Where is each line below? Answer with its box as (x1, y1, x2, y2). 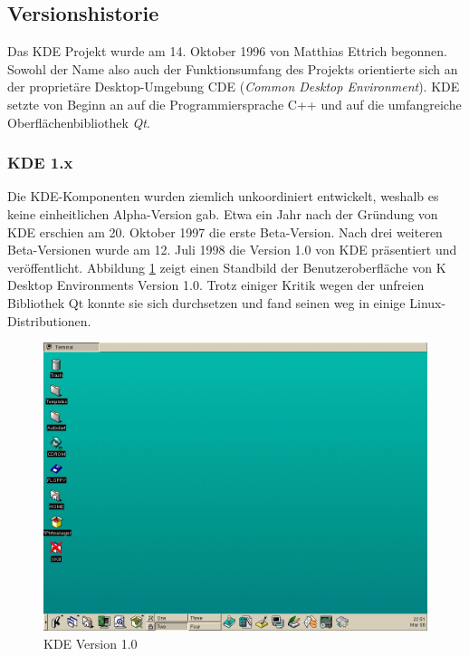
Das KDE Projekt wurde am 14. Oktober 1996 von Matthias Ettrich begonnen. (7, 42, 447, 61)
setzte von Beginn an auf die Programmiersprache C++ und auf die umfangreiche (7, 94, 462, 113)
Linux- (409, 293, 446, 312)
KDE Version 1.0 (43, 633, 138, 652)
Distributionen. (7, 311, 91, 330)
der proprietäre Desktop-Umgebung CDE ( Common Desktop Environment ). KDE (7, 77, 460, 96)
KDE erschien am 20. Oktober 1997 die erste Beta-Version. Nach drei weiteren (7, 222, 443, 241)
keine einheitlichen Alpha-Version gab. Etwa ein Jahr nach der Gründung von (7, 204, 438, 223)
